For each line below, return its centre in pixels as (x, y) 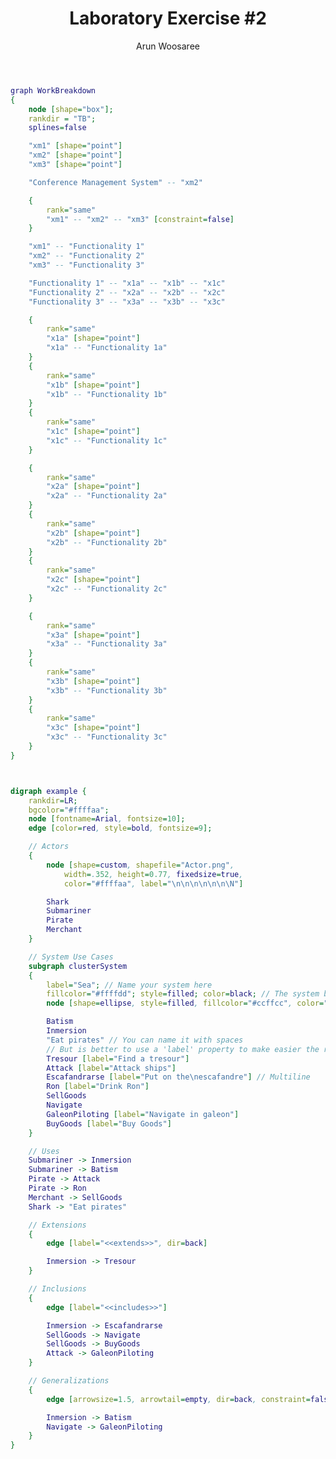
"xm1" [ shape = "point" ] (75, 146)
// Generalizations (69, 1381)
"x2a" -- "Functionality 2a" (107, 496)
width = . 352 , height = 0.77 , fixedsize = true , (153, 874)
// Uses (44, 1151)
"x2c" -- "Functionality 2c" (107, 589)
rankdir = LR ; (53, 800)
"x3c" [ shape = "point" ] (93, 728)
